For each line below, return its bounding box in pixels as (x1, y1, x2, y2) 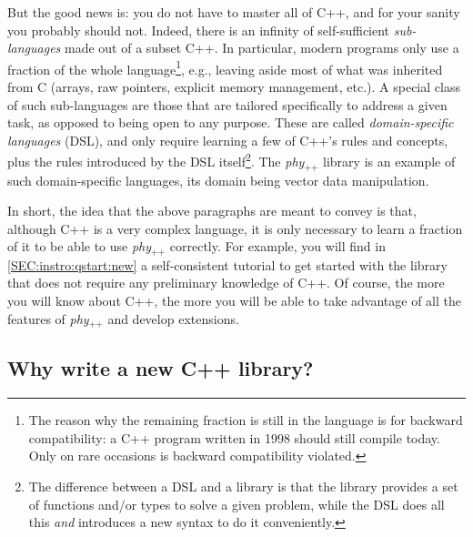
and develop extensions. (107, 309, 239, 328)
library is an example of (323, 152, 456, 171)
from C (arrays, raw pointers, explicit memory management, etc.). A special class (7, 77, 460, 96)
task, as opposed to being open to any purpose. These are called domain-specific (7, 113, 454, 132)
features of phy (7, 309, 89, 328)
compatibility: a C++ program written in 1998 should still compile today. (28, 428, 440, 447)
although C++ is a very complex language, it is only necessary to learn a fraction (7, 218, 463, 238)
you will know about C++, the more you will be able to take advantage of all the (7, 290, 461, 309)
